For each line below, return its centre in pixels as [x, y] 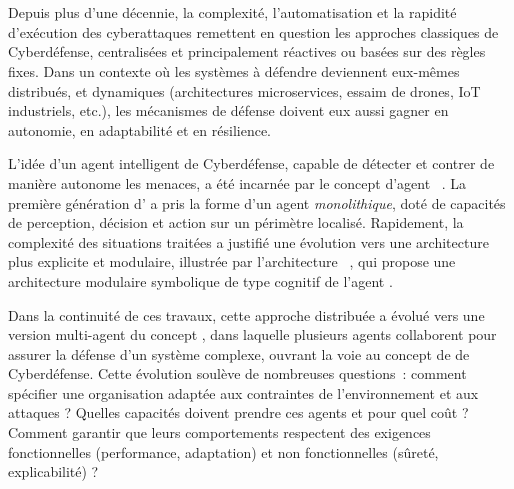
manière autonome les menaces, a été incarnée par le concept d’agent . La [237, 182]
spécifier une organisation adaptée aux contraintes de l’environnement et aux [243, 392]
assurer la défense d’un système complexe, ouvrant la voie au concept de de [239, 353]
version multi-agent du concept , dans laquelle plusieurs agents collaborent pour [252, 334]
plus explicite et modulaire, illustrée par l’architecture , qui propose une [232, 261]
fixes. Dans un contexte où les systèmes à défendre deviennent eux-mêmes [234, 70]
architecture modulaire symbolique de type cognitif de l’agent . [200, 280]
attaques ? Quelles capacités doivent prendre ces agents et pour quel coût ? [238, 412]
